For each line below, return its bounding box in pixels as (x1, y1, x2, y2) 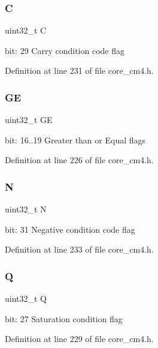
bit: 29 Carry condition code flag (5, 44, 124, 56)
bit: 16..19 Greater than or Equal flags (5, 133, 146, 146)
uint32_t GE (5, 113, 53, 126)
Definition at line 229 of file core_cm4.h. (5, 332, 154, 345)
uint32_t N (5, 203, 47, 215)
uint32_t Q (5, 292, 47, 305)
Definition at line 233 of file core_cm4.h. (5, 243, 154, 256)
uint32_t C (5, 24, 47, 37)
